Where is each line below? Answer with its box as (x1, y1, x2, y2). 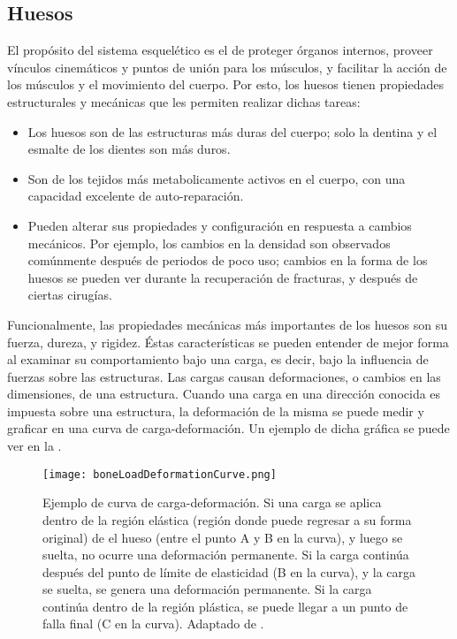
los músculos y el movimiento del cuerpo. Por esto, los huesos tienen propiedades (7, 75, 444, 94)
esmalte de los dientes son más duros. (27, 140, 231, 158)
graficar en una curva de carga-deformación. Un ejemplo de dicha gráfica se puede (7, 419, 450, 437)
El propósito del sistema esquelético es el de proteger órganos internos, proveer (7, 41, 433, 59)
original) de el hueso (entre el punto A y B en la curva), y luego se (42, 528, 403, 546)
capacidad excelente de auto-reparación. (27, 186, 244, 205)
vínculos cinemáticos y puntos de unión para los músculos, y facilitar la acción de (7, 57, 447, 76)
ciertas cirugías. (27, 285, 112, 304)
